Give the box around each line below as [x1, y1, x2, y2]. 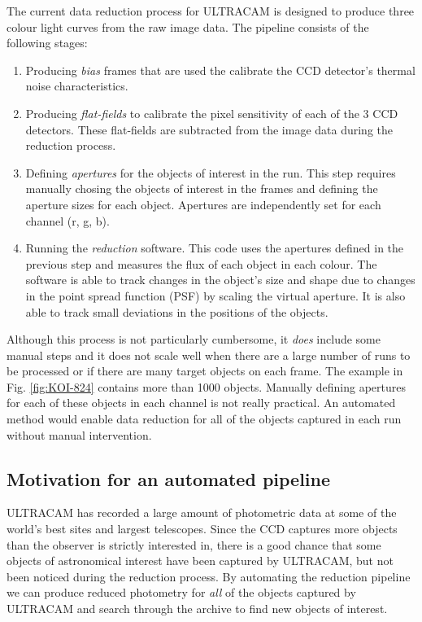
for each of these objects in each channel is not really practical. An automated [7, 394, 396, 411]
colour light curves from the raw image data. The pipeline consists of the [7, 18, 369, 35]
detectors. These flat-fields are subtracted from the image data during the [25, 120, 394, 138]
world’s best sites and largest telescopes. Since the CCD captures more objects [7, 520, 398, 537]
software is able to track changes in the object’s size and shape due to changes [25, 271, 415, 288]
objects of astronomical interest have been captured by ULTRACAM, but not [7, 552, 394, 569]
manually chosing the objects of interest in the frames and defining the [25, 180, 378, 197]
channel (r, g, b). [25, 212, 110, 229]
